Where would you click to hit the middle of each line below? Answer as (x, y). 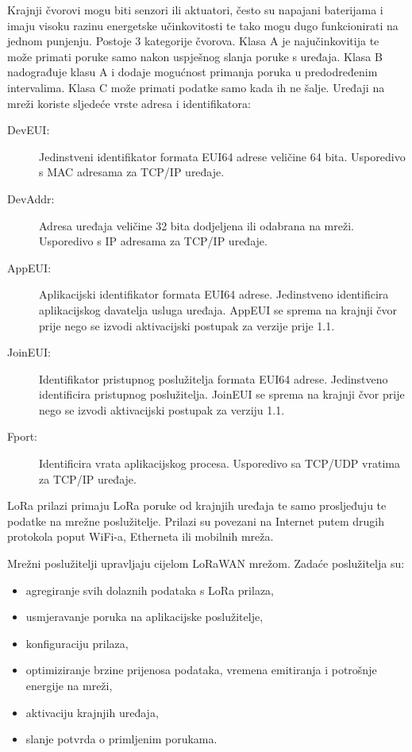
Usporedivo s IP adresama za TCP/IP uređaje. (153, 241)
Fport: (22, 436)
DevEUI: (29, 130)
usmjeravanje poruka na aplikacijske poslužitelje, (144, 617)
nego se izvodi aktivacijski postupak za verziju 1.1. (162, 409)
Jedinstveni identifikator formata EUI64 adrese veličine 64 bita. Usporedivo (222, 156)
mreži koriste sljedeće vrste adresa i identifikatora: (129, 103)
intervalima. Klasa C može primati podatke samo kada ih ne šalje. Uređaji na (196, 87)
